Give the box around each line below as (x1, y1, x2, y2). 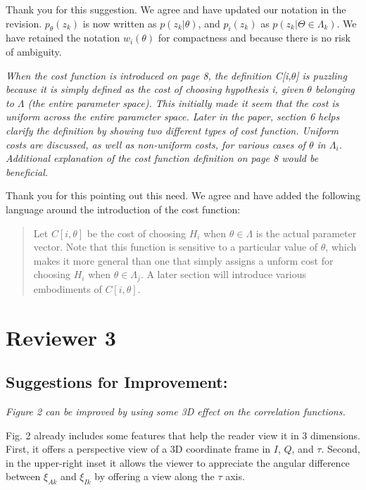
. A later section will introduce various (140, 267, 307, 282)
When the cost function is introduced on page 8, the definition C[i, (6, 68, 291, 82)
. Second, (321, 441, 360, 456)
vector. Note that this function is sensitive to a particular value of (33, 239, 318, 254)
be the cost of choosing (87, 225, 187, 240)
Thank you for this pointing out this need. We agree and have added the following (6, 188, 360, 203)
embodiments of (33, 281, 102, 296)
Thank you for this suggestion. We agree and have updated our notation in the (6, 2, 346, 16)
